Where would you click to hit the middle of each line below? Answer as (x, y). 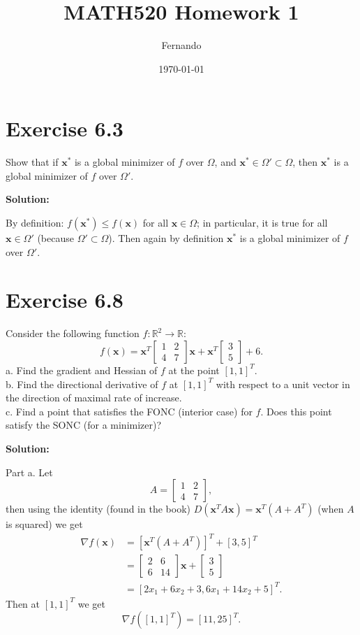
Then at (23, 603)
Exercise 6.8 (65, 300)
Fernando (181, 45)
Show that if (32, 162)
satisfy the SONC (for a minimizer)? (84, 425)
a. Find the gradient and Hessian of (82, 370)
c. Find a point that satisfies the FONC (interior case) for (129, 411)
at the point (194, 370)
